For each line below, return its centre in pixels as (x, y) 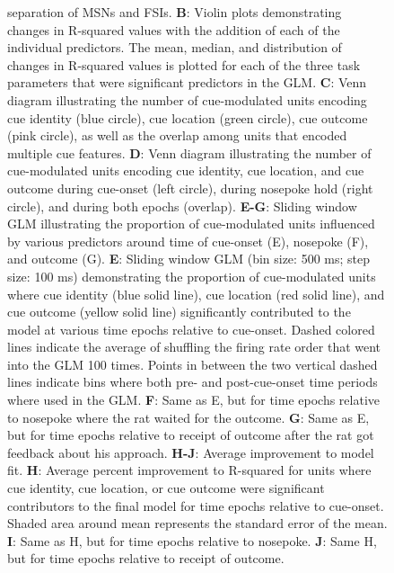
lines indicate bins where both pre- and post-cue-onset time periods (193, 382)
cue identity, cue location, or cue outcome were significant (166, 488)
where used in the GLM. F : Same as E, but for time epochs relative (194, 400)
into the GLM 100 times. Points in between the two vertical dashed (193, 364)
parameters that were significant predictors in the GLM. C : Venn (187, 82)
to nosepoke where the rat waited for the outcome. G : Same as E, (188, 417)
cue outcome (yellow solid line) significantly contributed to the (179, 312)
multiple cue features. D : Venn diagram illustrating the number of (189, 152)
